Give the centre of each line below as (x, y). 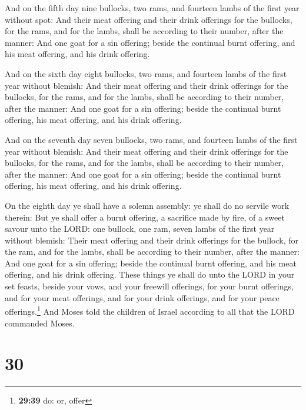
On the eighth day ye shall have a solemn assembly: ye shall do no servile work (147, 205)
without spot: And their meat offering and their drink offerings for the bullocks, (149, 19)
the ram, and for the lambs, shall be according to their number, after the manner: (152, 251)
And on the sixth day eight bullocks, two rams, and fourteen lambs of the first (146, 73)
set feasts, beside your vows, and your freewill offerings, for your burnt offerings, (149, 286)
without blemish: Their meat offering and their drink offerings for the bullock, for (152, 240)
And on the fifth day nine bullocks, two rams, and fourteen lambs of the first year (152, 8)
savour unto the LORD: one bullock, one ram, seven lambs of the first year (140, 229)
